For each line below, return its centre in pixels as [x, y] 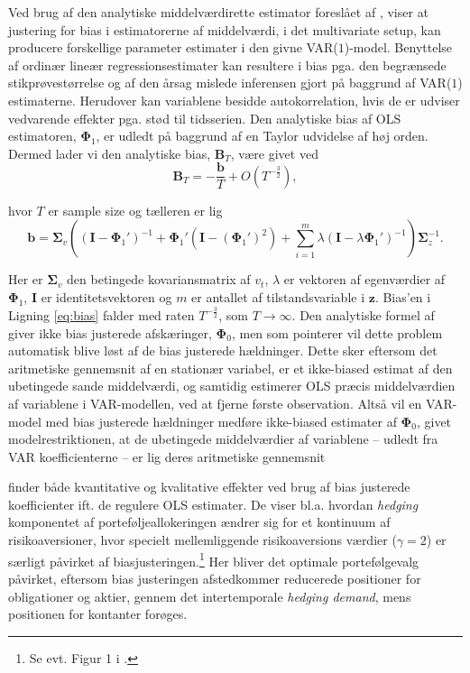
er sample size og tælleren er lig [135, 210]
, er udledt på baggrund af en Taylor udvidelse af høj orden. [262, 136]
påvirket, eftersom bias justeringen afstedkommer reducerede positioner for [215, 578]
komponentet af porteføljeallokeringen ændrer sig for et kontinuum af [199, 522]
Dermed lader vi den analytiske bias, [110, 153]
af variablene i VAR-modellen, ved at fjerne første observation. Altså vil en [215, 403]
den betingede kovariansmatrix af [159, 279]
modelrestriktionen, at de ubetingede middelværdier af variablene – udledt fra [223, 439]
